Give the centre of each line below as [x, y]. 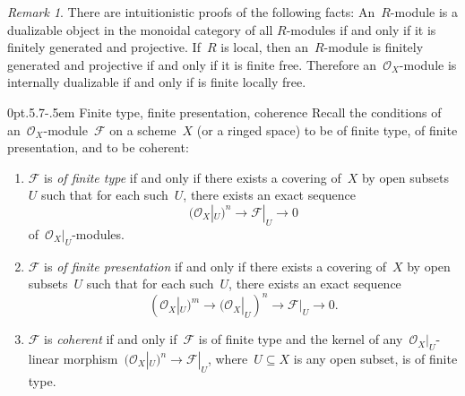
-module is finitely [374, 47]
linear [44, 359]
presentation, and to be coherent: [98, 147]
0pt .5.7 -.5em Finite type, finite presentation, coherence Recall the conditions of [224, 112]
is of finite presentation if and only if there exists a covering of [215, 266]
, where [228, 359]
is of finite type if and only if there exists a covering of [193, 177]
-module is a [424, 12]
